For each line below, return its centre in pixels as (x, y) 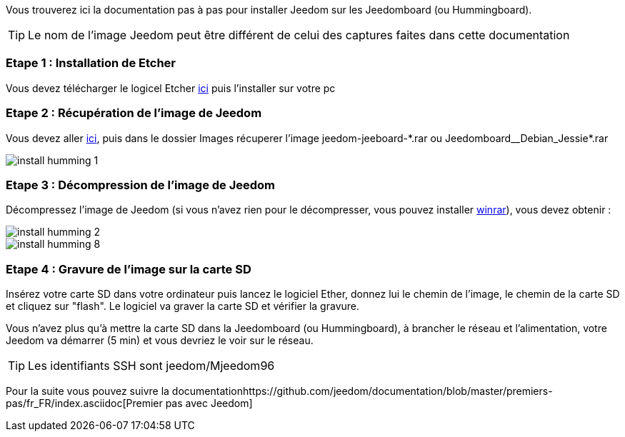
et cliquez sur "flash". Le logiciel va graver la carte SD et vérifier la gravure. (183, 306)
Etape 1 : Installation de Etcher (91, 63)
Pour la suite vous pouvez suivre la (87, 391)
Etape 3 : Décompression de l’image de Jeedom (141, 185)
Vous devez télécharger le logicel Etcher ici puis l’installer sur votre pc (171, 88)
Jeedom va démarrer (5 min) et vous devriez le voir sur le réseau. (160, 340)
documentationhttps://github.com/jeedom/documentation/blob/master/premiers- (362, 391)
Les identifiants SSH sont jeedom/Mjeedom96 (151, 366)
